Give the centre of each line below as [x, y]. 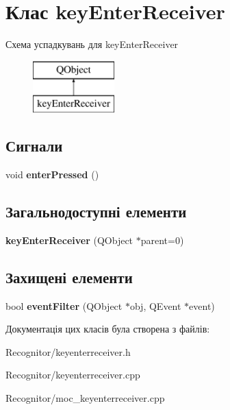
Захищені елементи [69, 277]
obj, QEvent [155, 305]
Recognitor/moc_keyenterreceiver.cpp [85, 398]
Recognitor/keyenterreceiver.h [68, 351]
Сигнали [34, 146]
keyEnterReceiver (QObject [69, 240]
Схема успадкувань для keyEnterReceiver [92, 44]
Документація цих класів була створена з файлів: [108, 329]
